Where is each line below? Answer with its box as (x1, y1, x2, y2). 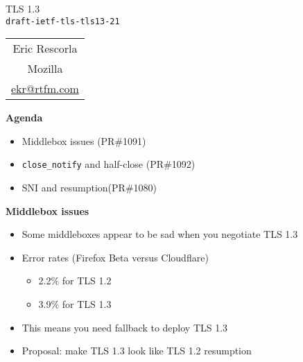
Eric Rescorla (12, 40, 78, 57)
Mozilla (27, 60, 63, 77)
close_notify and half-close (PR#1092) (21, 157, 196, 171)
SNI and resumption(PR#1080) (21, 180, 157, 195)
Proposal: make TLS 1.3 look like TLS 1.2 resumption (21, 343, 252, 358)
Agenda (6, 110, 43, 125)
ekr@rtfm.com (11, 80, 79, 97)
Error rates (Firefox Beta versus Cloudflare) (21, 250, 209, 264)
